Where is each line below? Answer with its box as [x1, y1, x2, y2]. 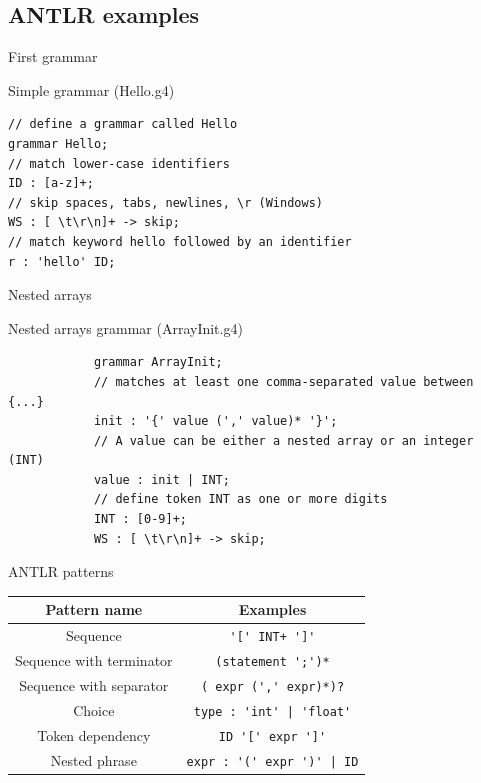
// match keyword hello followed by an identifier [8, 234, 352, 249]
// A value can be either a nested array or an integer [93, 433, 474, 448]
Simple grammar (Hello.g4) [8, 79, 175, 100]
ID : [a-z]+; [8, 176, 94, 191]
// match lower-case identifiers [8, 156, 230, 171]
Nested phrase [50, 749, 137, 770]
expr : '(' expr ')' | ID [186, 754, 359, 769]
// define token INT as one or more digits [93, 492, 388, 507]
